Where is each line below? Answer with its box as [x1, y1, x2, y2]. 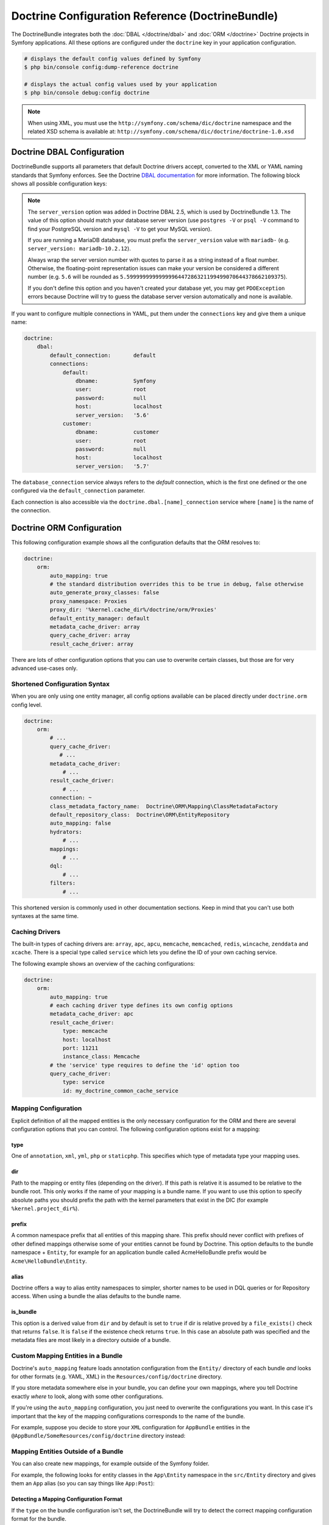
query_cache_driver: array [49, 632, 130, 639]
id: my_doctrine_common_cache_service [62, 1087, 179, 1094]
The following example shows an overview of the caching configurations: [11, 960, 195, 967]
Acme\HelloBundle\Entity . [11, 1257, 87, 1265]
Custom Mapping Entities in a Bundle [11, 1352, 123, 1360]
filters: [49, 880, 76, 887]
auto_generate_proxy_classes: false [49, 589, 160, 596]
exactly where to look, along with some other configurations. [11, 1393, 164, 1400]
